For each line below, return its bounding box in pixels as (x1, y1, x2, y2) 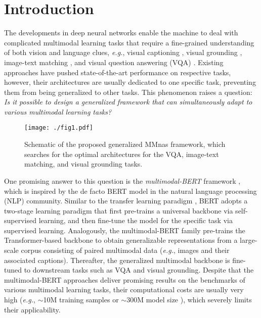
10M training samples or (43, 294, 119, 305)
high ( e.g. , (4, 294, 35, 305)
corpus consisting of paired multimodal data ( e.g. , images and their (21, 245, 230, 255)
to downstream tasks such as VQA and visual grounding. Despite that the (24, 264, 254, 275)
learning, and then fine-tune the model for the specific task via (38, 215, 233, 226)
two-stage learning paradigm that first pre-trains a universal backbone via (4, 205, 233, 216)
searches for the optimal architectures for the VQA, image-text (24, 148, 219, 159)
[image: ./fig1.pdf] (24, 124, 94, 132)
